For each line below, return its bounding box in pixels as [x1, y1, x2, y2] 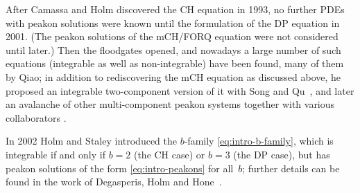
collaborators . [6, 110, 67, 125]
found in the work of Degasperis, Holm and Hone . [6, 174, 222, 189]
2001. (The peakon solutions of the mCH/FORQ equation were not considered [6, 29, 338, 44]
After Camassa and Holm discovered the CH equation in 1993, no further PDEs [6, 2, 345, 16]
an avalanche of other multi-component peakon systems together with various [6, 97, 335, 111]
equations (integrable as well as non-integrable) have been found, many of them [6, 56, 344, 71]
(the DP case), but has [233, 147, 330, 161]
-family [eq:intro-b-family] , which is [184, 134, 334, 148]
